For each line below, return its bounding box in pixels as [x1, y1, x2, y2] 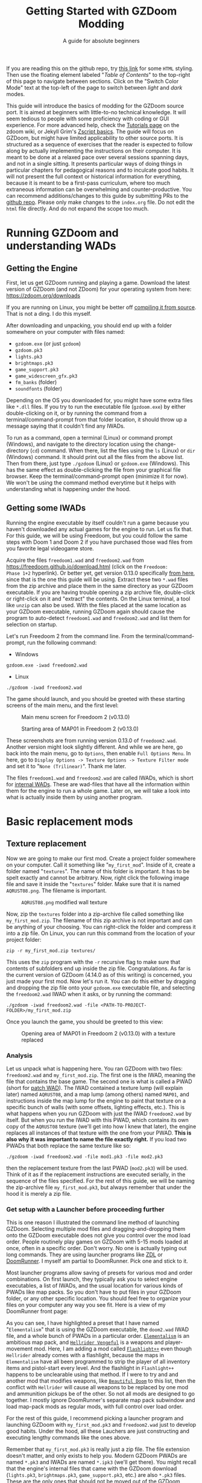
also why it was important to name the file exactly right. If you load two [6, 1136, 187, 1143]
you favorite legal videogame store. [6, 544, 95, 552]
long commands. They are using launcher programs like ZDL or [6, 1251, 163, 1259]
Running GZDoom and [6, 226, 119, 240]
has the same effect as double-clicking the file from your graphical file [6, 466, 181, 473]
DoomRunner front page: [6, 1308, 68, 1315]
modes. [6, 90, 25, 97]
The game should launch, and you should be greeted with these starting [6, 695, 185, 702]
